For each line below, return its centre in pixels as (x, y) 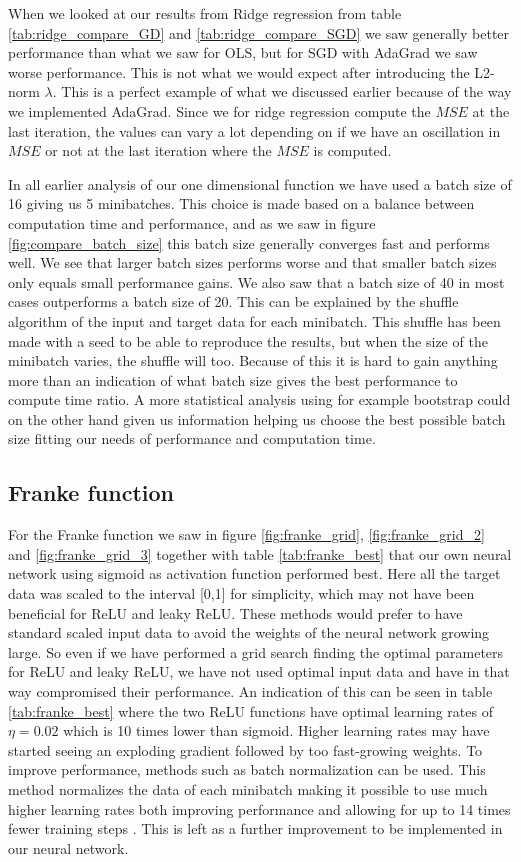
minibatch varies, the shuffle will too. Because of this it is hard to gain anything (253, 360)
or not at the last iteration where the (158, 150)
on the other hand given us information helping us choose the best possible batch (257, 418)
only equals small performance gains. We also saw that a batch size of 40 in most (256, 281)
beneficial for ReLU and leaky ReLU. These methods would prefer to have (235, 612)
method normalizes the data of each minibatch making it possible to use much (248, 788)
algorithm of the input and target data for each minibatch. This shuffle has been (254, 320)
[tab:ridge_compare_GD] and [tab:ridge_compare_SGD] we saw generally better (259, 32)
